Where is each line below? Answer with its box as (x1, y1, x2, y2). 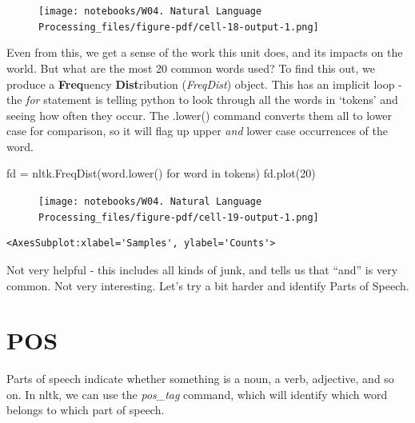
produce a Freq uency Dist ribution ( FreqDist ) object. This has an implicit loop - (6, 75, 402, 92)
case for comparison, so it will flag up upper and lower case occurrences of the (6, 122, 388, 139)
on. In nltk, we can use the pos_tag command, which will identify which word (6, 385, 388, 402)
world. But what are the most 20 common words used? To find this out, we (6, 59, 376, 76)
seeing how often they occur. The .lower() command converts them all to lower (6, 106, 393, 123)
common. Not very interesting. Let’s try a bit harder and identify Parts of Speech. (6, 277, 409, 293)
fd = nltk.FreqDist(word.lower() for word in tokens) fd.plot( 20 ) (6, 165, 316, 182)
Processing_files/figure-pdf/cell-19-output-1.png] (38, 211, 319, 223)
